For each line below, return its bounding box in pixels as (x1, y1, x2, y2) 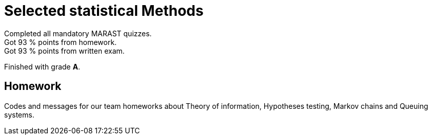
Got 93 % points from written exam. (4, 46, 125, 55)
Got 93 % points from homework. (4, 37, 117, 47)
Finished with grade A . (4, 62, 81, 71)
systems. (4, 110, 34, 119)
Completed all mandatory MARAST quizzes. (4, 29, 152, 38)
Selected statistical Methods (4, 2, 204, 19)
